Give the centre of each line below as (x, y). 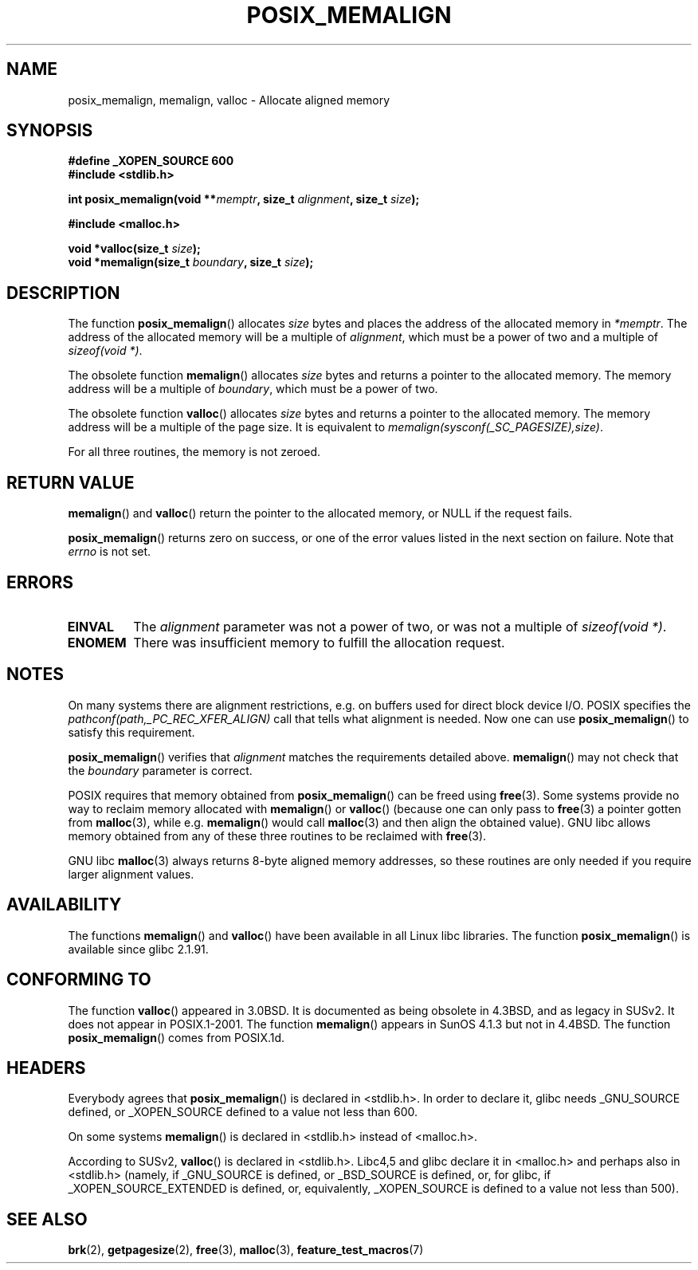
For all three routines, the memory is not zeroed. (194, 452)
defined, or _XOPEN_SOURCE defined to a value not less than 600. (243, 1112)
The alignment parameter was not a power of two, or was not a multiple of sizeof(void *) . (400, 626)
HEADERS (46, 1068)
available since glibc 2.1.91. (138, 949)
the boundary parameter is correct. (160, 770)
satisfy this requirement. (131, 732)
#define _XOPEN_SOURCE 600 (151, 161)
